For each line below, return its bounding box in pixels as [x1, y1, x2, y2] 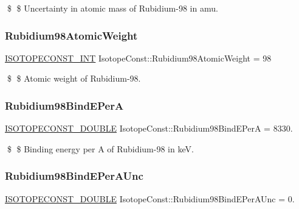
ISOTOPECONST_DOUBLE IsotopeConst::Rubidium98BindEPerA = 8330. [5, 122, 293, 135]
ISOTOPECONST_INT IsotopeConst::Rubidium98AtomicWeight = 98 [5, 51, 272, 64]
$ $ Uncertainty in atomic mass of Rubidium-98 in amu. [7, 2, 218, 14]
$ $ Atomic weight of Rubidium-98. [7, 72, 141, 85]
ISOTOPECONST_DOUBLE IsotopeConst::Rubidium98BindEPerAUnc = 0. [5, 192, 295, 205]
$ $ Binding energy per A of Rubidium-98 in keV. [7, 142, 194, 155]
